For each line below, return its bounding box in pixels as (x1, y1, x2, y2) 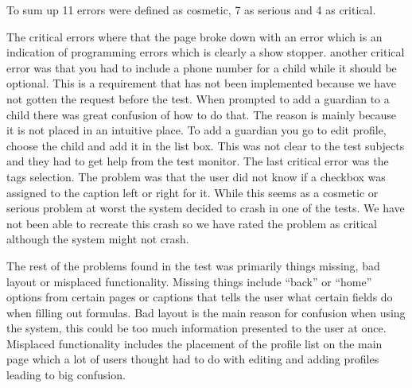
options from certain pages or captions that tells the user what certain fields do (6, 289, 393, 305)
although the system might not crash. (6, 231, 189, 247)
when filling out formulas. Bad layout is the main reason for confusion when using (6, 304, 406, 320)
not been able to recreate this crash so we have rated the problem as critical (6, 215, 377, 231)
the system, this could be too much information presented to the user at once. (6, 320, 387, 336)
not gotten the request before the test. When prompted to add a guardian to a (6, 90, 390, 107)
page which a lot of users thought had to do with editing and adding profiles (6, 351, 379, 367)
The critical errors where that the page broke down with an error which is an (6, 28, 383, 45)
